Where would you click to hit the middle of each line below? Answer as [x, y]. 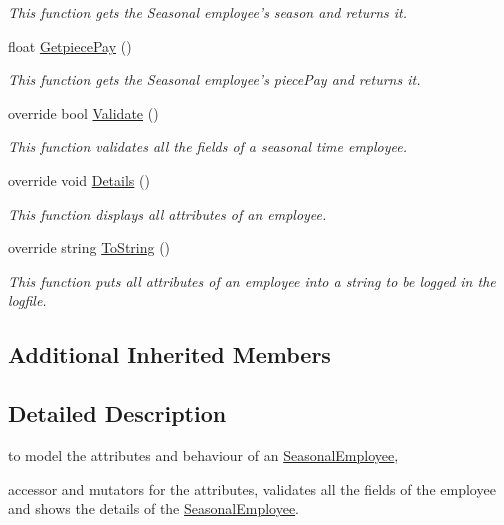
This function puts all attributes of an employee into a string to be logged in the [252, 280]
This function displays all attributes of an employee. [167, 213]
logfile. [27, 300]
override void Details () [79, 179]
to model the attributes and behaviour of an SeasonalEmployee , [203, 454]
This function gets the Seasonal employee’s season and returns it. [207, 12]
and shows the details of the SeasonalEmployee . [154, 508]
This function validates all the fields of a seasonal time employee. [208, 146]
